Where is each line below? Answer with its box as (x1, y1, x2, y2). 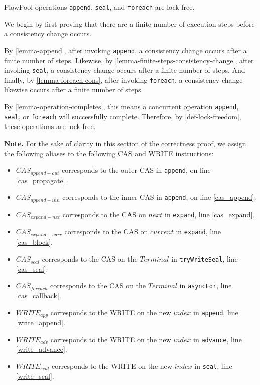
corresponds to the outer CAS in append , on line (61, 165, 211, 175)
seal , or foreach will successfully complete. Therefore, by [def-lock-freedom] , (4, 111, 241, 121)
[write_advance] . (16, 344, 67, 354)
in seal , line (194, 360, 232, 371)
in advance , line (193, 334, 242, 344)
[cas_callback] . (16, 290, 61, 300)
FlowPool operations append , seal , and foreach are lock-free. (4, 2, 195, 12)
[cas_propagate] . (16, 175, 67, 185)
